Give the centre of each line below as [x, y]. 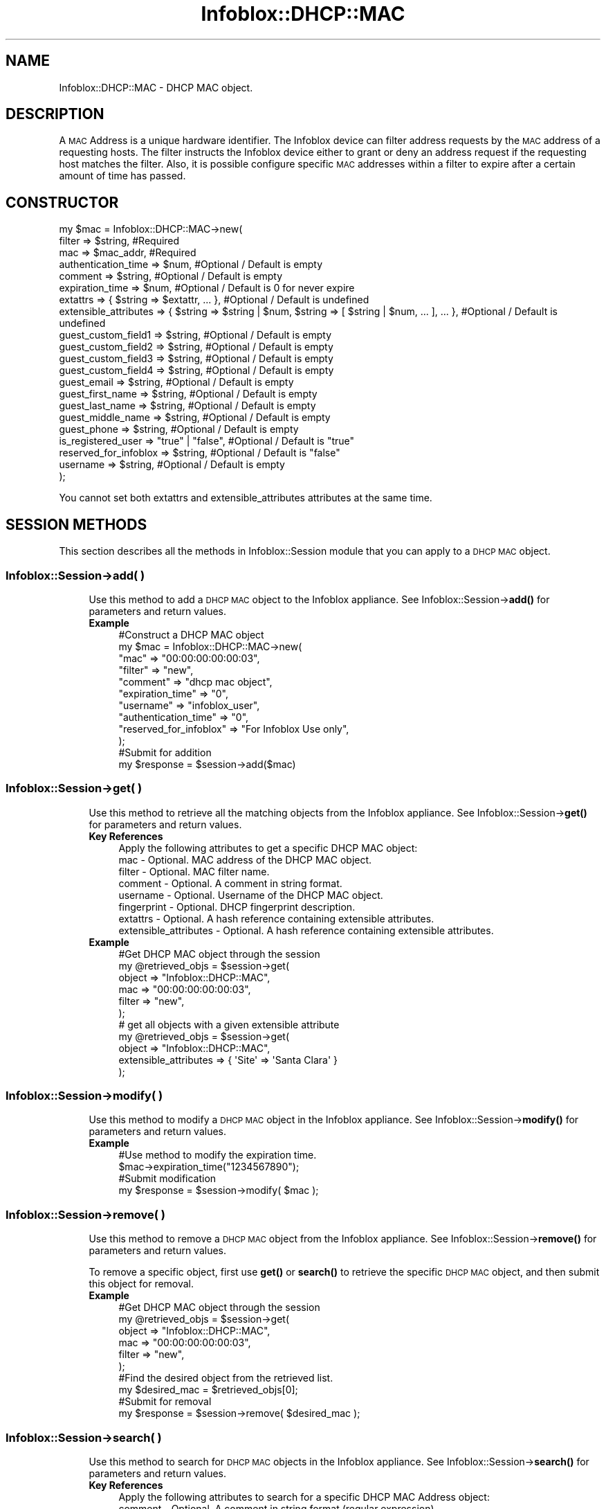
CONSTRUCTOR [62, 202]
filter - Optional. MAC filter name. [194, 871]
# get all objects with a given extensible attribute [229, 1024]
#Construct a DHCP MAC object [191, 634]
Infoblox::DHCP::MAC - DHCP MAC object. [156, 87]
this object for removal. [141, 1284]
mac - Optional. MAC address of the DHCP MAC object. [245, 859]
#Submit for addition [165, 752]
